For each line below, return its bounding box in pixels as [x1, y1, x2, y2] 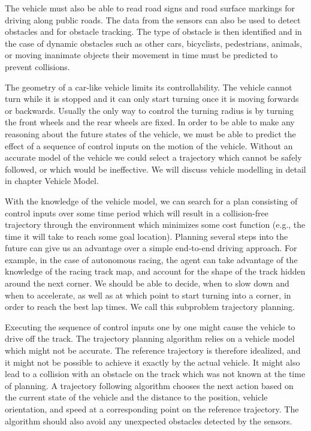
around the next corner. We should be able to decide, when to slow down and [5, 277, 289, 290]
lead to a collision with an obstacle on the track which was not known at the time [5, 367, 306, 380]
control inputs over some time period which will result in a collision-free [5, 206, 268, 219]
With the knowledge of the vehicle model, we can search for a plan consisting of [5, 194, 298, 207]
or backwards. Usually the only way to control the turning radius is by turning [5, 104, 294, 116]
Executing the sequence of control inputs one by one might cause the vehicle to [5, 320, 295, 333]
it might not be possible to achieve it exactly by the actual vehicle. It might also [5, 355, 300, 368]
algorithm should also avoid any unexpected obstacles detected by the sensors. [5, 414, 292, 427]
